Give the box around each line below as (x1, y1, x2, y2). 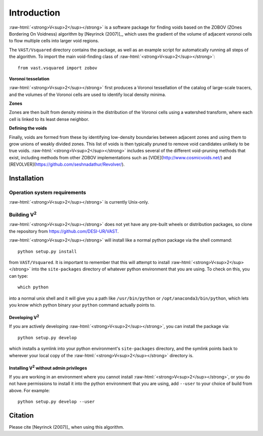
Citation (9, 411, 34, 419)
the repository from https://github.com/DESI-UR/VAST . (9, 228, 119, 234)
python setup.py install (18, 248, 77, 254)
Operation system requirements (9, 189, 86, 196)
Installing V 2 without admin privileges (9, 364, 87, 371)
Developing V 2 (9, 314, 39, 320)
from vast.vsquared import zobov (18, 65, 97, 71)
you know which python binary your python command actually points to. (9, 302, 156, 308)
